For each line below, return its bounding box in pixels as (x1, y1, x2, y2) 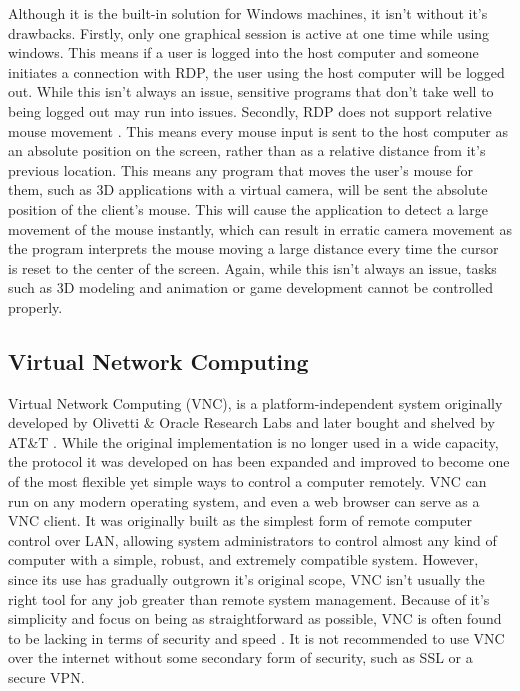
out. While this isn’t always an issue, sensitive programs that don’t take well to (8, 81, 494, 102)
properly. (8, 296, 63, 317)
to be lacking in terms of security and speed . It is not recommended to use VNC (8, 627, 505, 648)
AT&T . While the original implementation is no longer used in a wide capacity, (8, 431, 499, 452)
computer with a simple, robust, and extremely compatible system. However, (8, 549, 479, 570)
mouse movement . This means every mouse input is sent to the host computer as (8, 120, 508, 141)
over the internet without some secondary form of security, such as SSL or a (8, 647, 473, 668)
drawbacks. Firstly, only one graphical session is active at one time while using (8, 22, 490, 43)
